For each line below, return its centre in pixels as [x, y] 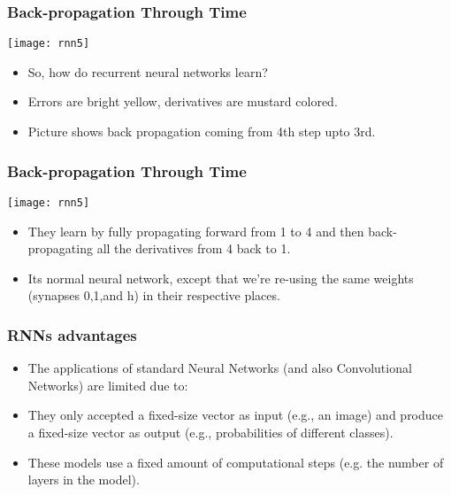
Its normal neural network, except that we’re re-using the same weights [221, 278]
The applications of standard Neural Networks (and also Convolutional [220, 368]
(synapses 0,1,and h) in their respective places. [154, 295]
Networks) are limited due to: [108, 385]
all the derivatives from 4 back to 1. [194, 248]
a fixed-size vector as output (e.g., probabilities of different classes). [210, 432]
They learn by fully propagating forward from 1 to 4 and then [196, 231]
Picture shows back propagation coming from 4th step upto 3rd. [202, 131]
